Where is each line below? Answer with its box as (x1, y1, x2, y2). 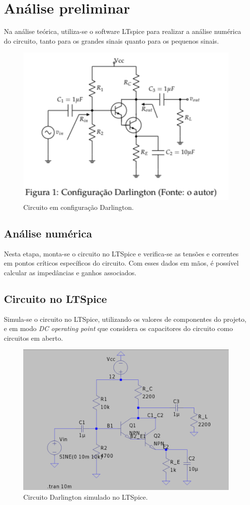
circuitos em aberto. (4, 332, 63, 343)
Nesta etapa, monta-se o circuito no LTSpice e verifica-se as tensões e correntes (4, 248, 239, 258)
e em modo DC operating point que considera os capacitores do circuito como (4, 323, 233, 333)
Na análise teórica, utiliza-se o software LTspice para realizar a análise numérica (4, 26, 241, 36)
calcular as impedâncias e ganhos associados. (4, 267, 137, 277)
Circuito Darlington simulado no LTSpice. (23, 491, 148, 502)
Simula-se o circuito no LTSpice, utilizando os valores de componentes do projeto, (4, 314, 247, 324)
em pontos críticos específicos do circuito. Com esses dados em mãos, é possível (4, 258, 239, 268)
